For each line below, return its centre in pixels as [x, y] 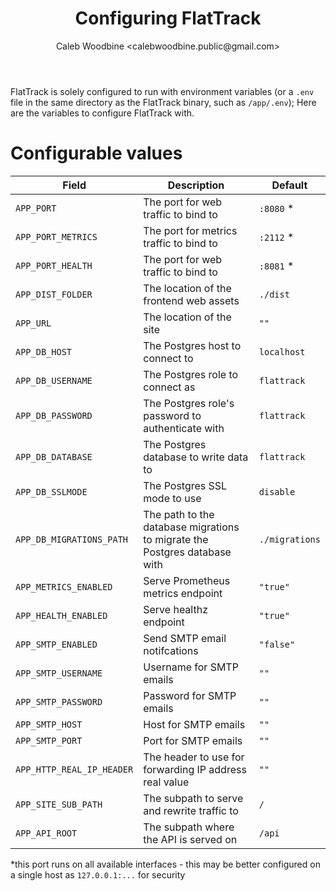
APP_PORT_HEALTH [54, 265]
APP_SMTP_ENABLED [56, 644]
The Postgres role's [189, 403]
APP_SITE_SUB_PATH [59, 804]
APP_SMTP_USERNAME [59, 673]
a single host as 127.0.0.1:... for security [98, 874]
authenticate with [184, 428]
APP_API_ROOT [46, 833]
